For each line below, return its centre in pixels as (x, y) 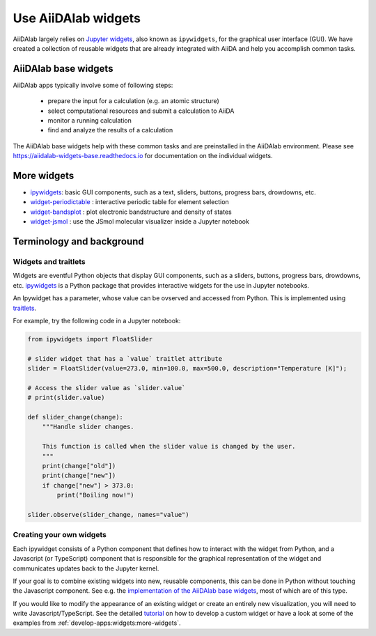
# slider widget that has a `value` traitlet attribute (125, 358)
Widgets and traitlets (49, 262)
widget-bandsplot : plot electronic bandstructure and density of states (131, 212)
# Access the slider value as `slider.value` (107, 388)
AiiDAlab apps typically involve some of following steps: (93, 85)
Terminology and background (78, 241)
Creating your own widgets (60, 535)
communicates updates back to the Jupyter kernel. (86, 568)
